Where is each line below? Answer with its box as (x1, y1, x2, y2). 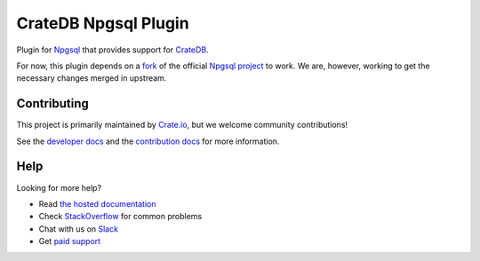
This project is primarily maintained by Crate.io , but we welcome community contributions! (16, 120, 348, 130)
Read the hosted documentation (38, 198, 156, 209)
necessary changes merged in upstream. (16, 73, 167, 83)
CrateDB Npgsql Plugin (16, 13, 190, 33)
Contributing (16, 96, 89, 111)
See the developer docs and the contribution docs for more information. (16, 136, 280, 146)
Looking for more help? (16, 182, 102, 193)
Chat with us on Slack (38, 223, 119, 234)
